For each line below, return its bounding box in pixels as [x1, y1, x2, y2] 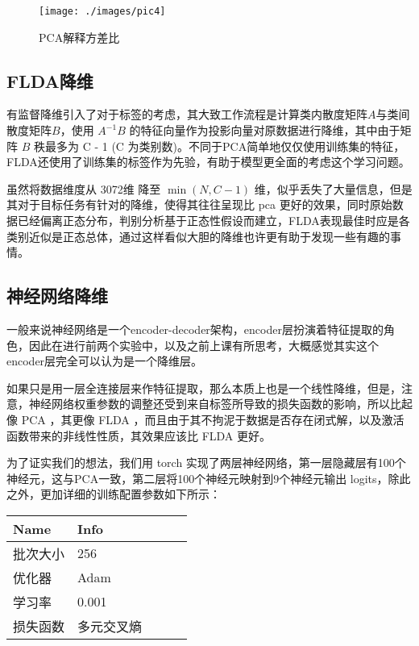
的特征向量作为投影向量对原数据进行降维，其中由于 [129, 122, 400, 139]
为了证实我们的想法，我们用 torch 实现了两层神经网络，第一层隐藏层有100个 [6, 454, 406, 471]
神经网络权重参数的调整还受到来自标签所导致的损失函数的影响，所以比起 [28, 395, 413, 412]
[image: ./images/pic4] [39, 6, 166, 17]
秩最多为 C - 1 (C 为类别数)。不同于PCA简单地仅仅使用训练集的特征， [33, 137, 405, 154]
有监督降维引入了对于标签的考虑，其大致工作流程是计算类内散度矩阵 [6, 106, 367, 123]
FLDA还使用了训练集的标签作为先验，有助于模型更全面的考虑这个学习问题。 [6, 153, 410, 170]
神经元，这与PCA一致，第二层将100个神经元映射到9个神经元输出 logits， [6, 469, 388, 486]
